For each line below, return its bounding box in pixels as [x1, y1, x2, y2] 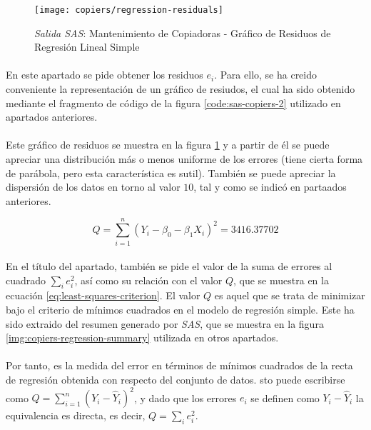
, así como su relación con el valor [74, 272, 223, 287]
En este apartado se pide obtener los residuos [6, 67, 203, 82]
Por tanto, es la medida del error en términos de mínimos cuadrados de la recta [6, 358, 353, 373]
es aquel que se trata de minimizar [214, 288, 365, 303]
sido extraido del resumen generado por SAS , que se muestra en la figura [6, 316, 324, 331]
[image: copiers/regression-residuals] [34, 5, 223, 15]
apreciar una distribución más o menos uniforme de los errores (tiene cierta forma [6, 151, 363, 166]
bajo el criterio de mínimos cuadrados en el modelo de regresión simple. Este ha [6, 302, 355, 317]
